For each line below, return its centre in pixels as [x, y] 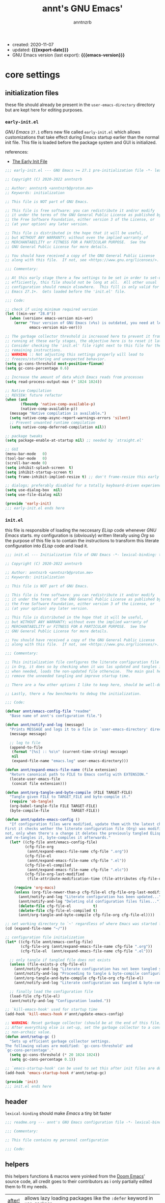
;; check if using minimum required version [51, 309]
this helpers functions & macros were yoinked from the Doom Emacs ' [75, 1176]
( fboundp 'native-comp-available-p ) [58, 404]
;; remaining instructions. [34, 350]
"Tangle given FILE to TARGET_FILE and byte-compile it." [70, 797]
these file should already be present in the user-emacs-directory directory [80, 105]
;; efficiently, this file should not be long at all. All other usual [81, 283]
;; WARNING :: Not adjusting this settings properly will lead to [74, 355]
